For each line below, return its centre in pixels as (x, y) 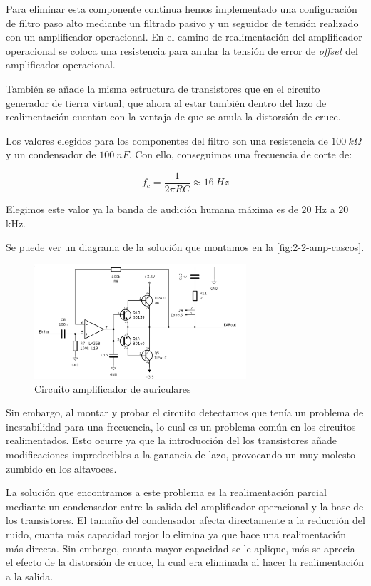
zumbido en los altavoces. (61, 468)
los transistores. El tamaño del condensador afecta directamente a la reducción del (185, 520)
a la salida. (30, 576)
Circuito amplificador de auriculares (113, 388)
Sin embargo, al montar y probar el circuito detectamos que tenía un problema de (185, 412)
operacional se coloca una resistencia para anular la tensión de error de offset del (182, 50)
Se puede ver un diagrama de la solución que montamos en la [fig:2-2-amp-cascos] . (185, 247)
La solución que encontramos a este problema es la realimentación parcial (166, 492)
